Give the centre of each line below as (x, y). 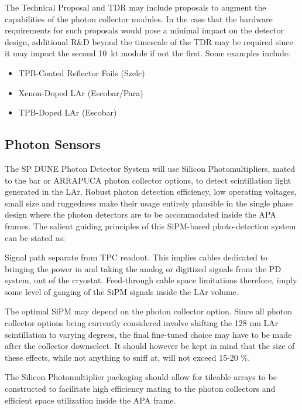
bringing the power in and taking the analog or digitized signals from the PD (143, 268)
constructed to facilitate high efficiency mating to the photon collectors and (140, 389)
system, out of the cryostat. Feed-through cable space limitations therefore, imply (151, 280)
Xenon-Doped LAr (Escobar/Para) (81, 92)
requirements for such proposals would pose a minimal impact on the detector (144, 30)
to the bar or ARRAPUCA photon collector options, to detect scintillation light (148, 180)
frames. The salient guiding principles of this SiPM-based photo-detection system (150, 226)
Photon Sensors (53, 144)
